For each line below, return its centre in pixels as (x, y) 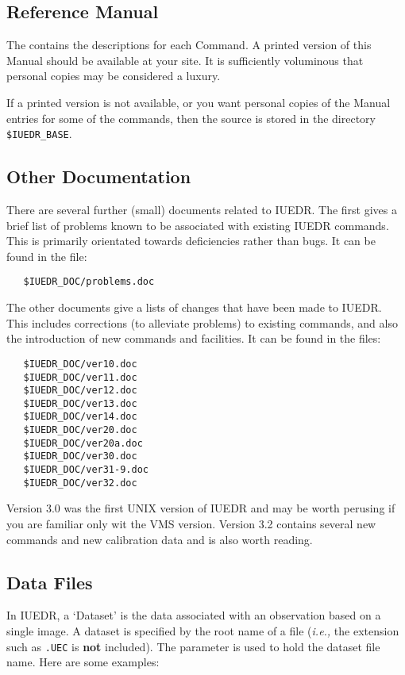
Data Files (50, 582)
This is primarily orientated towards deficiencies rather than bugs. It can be (191, 241)
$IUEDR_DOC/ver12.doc (80, 391)
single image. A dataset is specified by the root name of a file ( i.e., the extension (203, 630)
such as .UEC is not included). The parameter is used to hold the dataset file (193, 646)
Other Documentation (99, 176)
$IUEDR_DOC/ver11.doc (80, 377)
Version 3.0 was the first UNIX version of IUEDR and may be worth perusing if (201, 508)
